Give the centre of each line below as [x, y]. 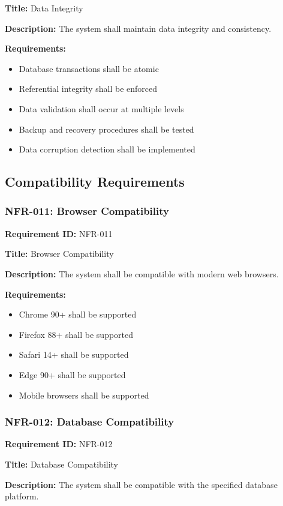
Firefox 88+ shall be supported [76, 334]
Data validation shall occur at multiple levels [101, 108]
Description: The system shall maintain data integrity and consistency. [138, 28]
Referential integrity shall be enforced [88, 89]
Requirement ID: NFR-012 [59, 444]
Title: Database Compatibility [62, 464]
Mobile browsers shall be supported [84, 395]
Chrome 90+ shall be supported [78, 314]
